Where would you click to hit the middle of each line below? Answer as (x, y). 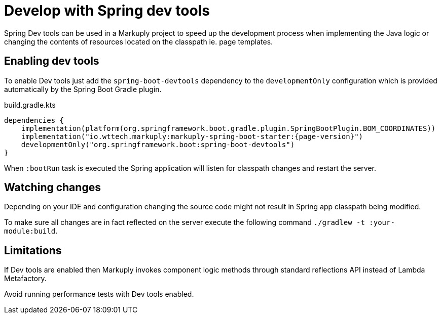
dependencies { (34, 120)
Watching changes (52, 188)
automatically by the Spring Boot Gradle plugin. (83, 89)
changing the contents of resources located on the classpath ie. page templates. (139, 41)
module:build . (31, 231)
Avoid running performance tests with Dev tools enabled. (99, 294)
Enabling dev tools (52, 61)
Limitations (33, 250)
